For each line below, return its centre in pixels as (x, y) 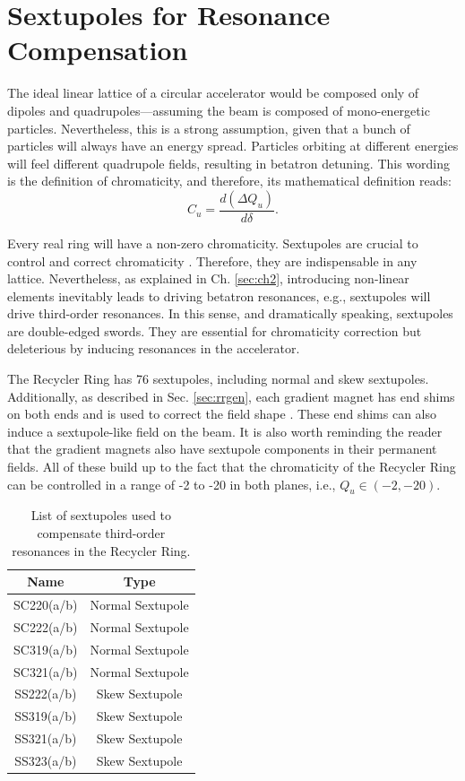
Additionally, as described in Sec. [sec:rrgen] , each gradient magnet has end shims (231, 396)
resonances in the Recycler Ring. (101, 550)
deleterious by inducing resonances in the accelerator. (154, 348)
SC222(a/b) (46, 626)
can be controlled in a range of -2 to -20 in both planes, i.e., (172, 484)
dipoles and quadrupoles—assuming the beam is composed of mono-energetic (219, 110)
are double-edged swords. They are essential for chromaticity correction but (215, 330)
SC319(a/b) (46, 649)
